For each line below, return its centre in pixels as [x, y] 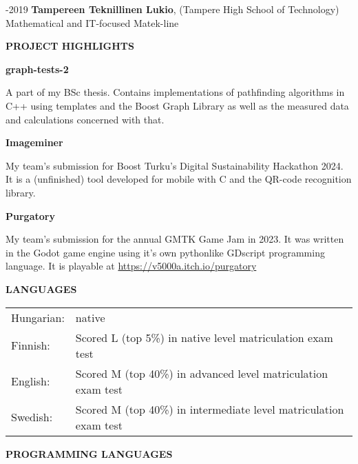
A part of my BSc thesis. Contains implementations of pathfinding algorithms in [175, 92]
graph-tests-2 [37, 69]
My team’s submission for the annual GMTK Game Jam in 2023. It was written [175, 239]
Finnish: [31, 345]
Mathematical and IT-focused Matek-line [92, 22]
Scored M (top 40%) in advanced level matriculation [202, 373]
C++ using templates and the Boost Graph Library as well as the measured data [177, 105]
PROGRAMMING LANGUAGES [89, 453]
